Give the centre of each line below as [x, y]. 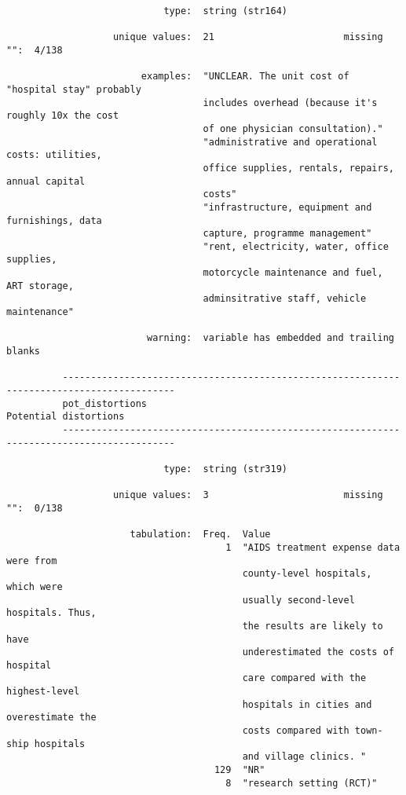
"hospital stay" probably [74, 89]
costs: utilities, [54, 155]
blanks [23, 352]
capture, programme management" [287, 234]
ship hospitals [46, 744]
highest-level [43, 692]
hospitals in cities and [307, 704]
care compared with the [304, 678]
